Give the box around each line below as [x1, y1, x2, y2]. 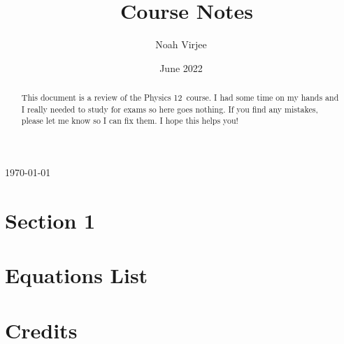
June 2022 [159, 60, 203, 75]
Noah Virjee [155, 37, 207, 52]
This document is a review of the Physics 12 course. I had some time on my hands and [21, 92, 339, 103]
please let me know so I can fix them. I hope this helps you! [21, 115, 238, 127]
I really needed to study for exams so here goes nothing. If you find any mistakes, [21, 103, 318, 115]
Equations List [5, 261, 148, 289]
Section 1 [5, 206, 96, 234]
